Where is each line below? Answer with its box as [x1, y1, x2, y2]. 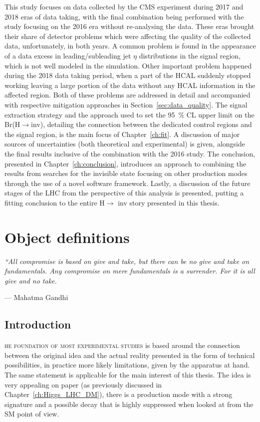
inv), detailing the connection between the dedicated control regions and [31, 119, 252, 129]
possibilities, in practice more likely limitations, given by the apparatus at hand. [4, 359, 250, 370]
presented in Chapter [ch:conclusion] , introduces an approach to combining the [4, 158, 247, 168]
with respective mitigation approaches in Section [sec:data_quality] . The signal [4, 99, 248, 109]
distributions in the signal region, [139, 50, 241, 60]
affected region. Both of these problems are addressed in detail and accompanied [4, 89, 251, 100]
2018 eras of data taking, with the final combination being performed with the [4, 11, 244, 21]
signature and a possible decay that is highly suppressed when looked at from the [4, 398, 254, 409]
